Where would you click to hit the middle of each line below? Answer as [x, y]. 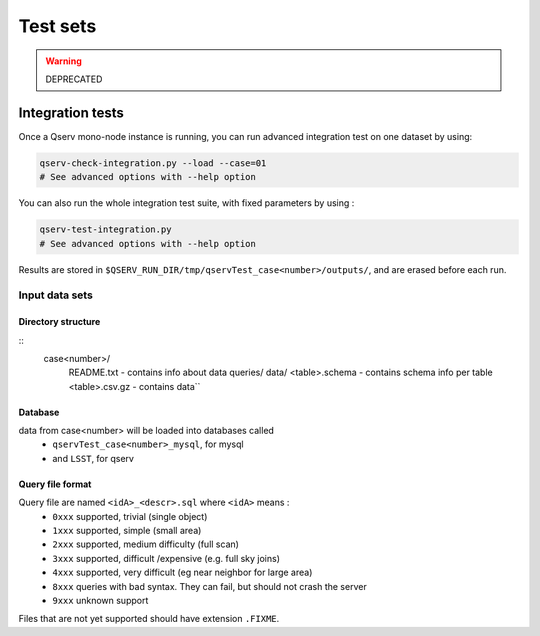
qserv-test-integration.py [105, 229]
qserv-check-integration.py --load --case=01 [153, 163]
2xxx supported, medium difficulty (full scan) [146, 544]
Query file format [55, 484]
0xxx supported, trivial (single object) [130, 516]
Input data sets [56, 295]
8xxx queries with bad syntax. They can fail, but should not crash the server [209, 586]
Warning [63, 61]
